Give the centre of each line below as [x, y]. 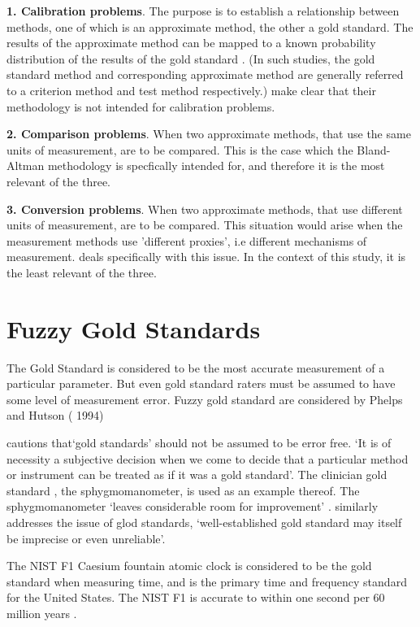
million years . [42, 613]
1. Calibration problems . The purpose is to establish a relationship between [203, 11]
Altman [26, 165]
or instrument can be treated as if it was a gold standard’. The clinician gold [197, 475]
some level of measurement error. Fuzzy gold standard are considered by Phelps [205, 399]
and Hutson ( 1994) [55, 415]
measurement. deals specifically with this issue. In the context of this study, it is [206, 257]
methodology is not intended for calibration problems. [141, 106]
